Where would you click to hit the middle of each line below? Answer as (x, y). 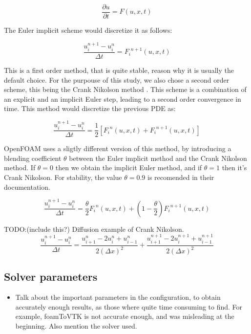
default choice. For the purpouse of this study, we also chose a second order (117, 79)
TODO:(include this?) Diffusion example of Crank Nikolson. (94, 229)
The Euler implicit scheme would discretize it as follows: (88, 30)
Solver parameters (51, 277)
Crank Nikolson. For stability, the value (63, 177)
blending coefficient (33, 158)
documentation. (27, 187)
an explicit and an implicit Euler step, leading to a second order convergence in (123, 99)
